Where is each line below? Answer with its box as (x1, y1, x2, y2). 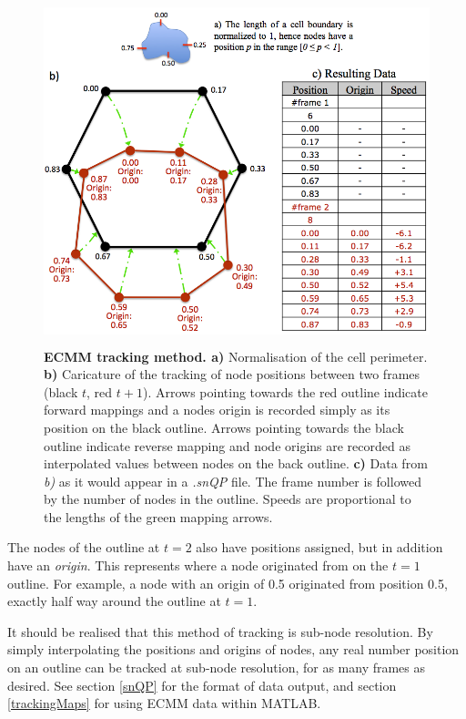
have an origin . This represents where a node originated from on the (7, 556, 389, 575)
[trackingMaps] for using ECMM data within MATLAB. (7, 693, 321, 713)
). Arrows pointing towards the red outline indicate (142, 382, 428, 401)
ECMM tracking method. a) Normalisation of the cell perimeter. (44, 346, 428, 365)
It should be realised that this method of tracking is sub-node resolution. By (7, 621, 433, 641)
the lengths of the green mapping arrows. (44, 507, 273, 526)
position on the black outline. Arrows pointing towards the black (44, 417, 404, 437)
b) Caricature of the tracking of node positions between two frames (44, 365, 420, 384)
